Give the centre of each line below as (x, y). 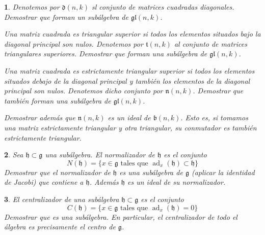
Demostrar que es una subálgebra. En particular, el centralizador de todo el (121, 216)
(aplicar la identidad (223, 172)
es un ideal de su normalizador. (177, 182)
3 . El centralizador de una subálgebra (62, 199)
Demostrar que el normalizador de (57, 172)
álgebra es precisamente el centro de (60, 227)
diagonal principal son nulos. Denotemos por (74, 43)
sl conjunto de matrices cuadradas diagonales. (163, 7)
